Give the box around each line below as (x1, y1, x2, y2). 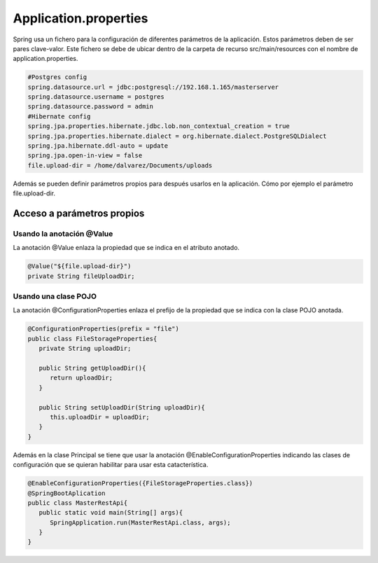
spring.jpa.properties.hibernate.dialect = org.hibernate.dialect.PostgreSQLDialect (27, 132, 327, 140)
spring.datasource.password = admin (27, 102, 154, 111)
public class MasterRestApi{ (27, 499, 128, 507)
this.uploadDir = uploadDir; (50, 413, 150, 421)
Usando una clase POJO (13, 291, 97, 301)
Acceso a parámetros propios (13, 207, 145, 220)
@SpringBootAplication (27, 489, 106, 497)
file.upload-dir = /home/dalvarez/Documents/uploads (27, 161, 213, 169)
